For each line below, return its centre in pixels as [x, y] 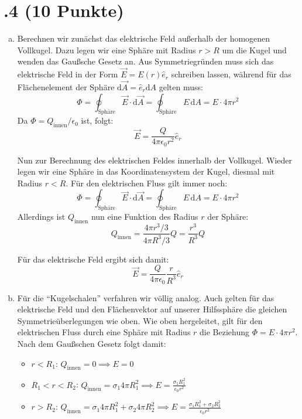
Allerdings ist [41, 217]
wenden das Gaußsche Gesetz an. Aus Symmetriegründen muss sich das [145, 61]
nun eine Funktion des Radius [145, 217]
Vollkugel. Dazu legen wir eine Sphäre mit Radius [107, 50]
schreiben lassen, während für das [231, 74]
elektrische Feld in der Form [68, 74]
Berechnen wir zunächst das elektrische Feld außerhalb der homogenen [144, 38]
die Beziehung [225, 332]
